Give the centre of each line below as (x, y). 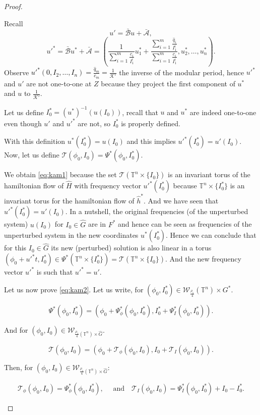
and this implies (151, 141)
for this (15, 248)
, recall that (140, 112)
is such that (55, 271)
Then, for (19, 367)
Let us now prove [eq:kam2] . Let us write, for (74, 290)
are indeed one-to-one (223, 112)
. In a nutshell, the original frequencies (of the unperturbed (157, 211)
